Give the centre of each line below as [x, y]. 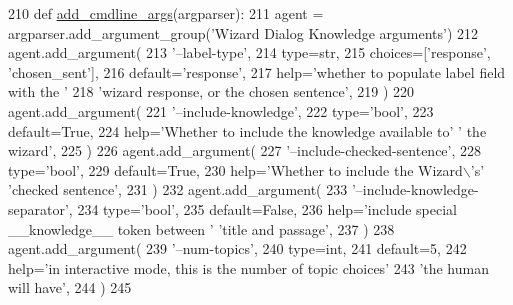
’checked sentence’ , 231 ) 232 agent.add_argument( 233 [178, 189]
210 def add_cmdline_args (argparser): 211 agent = [166, 13]
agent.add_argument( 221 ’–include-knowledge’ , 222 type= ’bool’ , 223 [221, 110]
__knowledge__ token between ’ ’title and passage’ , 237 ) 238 [201, 228]
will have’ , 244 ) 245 [70, 287]
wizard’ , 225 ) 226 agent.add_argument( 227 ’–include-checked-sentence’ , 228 [245, 150]
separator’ [38, 208]
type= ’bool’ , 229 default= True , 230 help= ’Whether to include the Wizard [235, 169]
